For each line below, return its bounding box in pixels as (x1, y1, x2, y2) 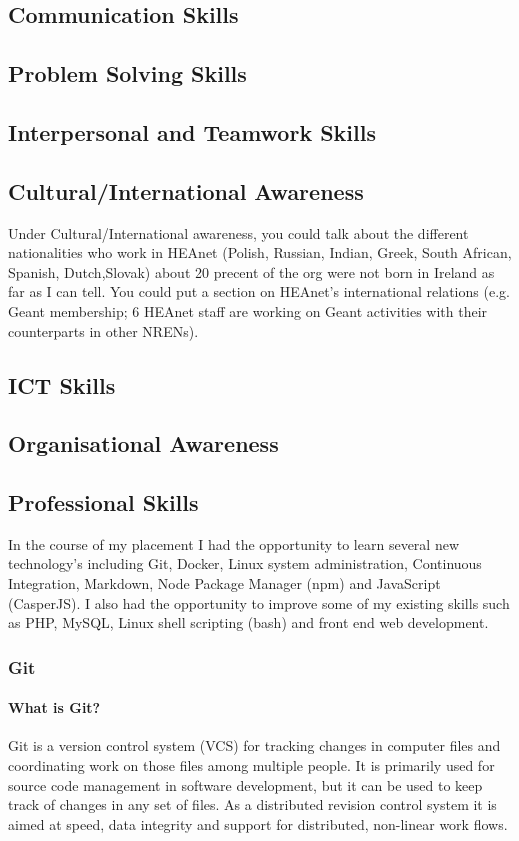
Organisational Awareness (8, 428, 279, 459)
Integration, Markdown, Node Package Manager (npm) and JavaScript (8, 573, 441, 594)
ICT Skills (8, 369, 116, 400)
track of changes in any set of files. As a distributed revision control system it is (8, 794, 497, 815)
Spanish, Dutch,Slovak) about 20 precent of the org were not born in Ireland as (8, 261, 495, 282)
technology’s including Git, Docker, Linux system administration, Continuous (8, 553, 482, 574)
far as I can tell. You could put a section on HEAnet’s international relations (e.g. (8, 281, 510, 302)
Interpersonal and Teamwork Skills (8, 116, 376, 147)
